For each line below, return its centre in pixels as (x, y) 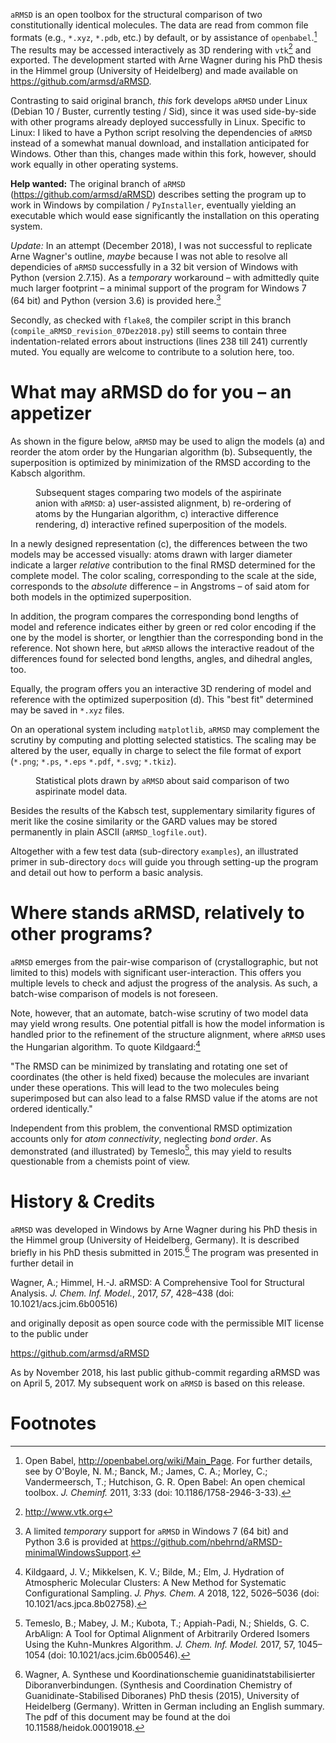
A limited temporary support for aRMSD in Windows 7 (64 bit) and (156, 1531)
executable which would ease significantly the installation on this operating (165, 216)
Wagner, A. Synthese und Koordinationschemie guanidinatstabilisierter (170, 1674)
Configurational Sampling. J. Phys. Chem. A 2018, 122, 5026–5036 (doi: (172, 1593)
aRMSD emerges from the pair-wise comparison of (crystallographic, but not (164, 961)
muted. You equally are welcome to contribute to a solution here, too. (152, 351)
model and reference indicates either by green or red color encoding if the (163, 626)
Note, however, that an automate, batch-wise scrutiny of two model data (159, 1013)
